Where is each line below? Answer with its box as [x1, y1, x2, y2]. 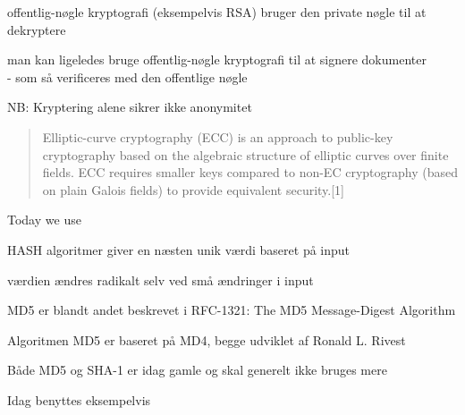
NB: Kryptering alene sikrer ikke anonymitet [7, 97, 252, 116]
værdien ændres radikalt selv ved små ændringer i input [7, 270, 314, 289]
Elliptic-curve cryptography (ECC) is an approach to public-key [42, 127, 393, 146]
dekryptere [7, 20, 66, 38]
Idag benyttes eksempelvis [7, 390, 151, 409]
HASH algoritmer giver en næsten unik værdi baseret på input [7, 240, 351, 258]
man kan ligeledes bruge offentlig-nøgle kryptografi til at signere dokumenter [7, 50, 427, 69]
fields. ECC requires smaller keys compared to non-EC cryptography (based [42, 163, 458, 182]
